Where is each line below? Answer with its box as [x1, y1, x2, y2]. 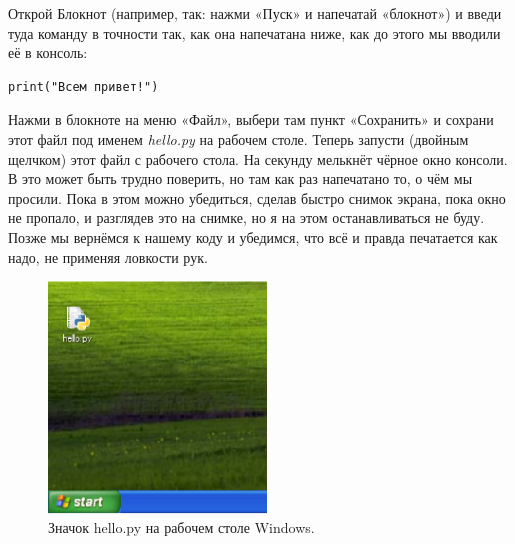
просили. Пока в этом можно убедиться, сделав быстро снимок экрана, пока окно [8, 187, 506, 208]
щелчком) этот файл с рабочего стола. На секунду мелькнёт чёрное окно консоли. [8, 148, 508, 169]
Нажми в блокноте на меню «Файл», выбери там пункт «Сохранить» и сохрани [8, 109, 494, 130]
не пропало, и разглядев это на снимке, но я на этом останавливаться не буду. [8, 207, 485, 228]
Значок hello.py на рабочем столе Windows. [48, 517, 315, 538]
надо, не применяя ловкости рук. [8, 246, 208, 267]
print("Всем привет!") [8, 79, 159, 94]
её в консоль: [8, 42, 88, 63]
